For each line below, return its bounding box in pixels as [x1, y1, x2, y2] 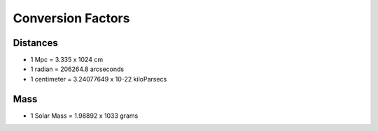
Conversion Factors [13, 10, 130, 26]
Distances [13, 37, 59, 49]
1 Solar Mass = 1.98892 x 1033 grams [30, 111, 139, 120]
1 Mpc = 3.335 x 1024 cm [30, 56, 104, 64]
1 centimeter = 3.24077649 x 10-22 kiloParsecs [30, 75, 167, 83]
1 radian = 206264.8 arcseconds [30, 65, 125, 73]
